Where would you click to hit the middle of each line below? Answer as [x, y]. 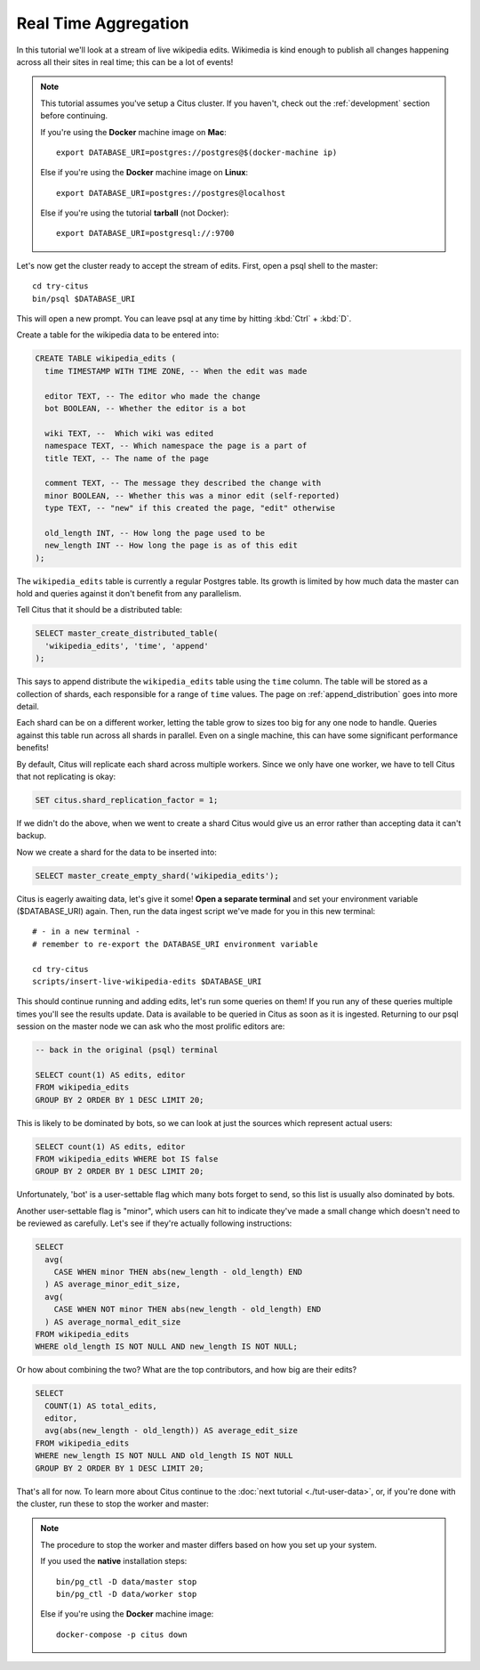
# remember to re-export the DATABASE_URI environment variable [176, 944]
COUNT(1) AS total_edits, [101, 1406]
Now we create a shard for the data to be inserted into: [117, 852]
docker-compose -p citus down [122, 1634]
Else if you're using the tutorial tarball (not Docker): [135, 213]
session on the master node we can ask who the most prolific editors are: [151, 1026]
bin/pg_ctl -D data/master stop [127, 1581]
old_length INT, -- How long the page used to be [155, 533]
